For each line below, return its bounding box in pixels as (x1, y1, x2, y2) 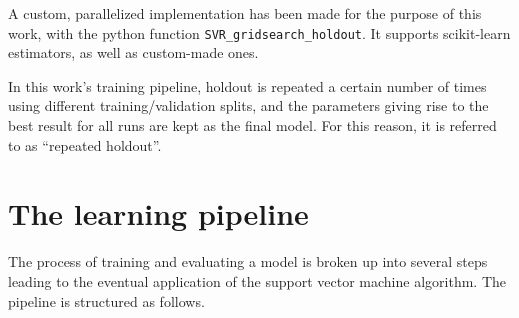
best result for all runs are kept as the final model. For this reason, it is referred (8, 115, 497, 136)
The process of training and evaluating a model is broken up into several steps (8, 251, 488, 272)
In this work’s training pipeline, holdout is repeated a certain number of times (8, 75, 487, 96)
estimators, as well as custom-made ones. (8, 42, 259, 63)
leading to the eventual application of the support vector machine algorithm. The (8, 270, 506, 291)
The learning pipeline (8, 193, 309, 234)
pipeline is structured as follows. (8, 290, 205, 311)
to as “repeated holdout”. (8, 134, 162, 155)
